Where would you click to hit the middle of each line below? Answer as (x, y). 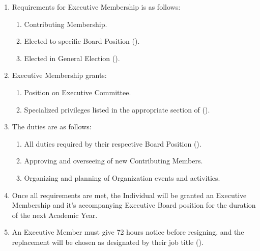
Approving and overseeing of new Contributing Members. (113, 161)
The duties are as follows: (52, 127)
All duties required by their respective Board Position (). (113, 143)
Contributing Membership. (66, 24)
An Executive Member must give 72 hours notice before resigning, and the (128, 232)
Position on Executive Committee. (78, 92)
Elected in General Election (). (72, 58)
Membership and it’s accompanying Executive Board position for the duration (134, 205)
